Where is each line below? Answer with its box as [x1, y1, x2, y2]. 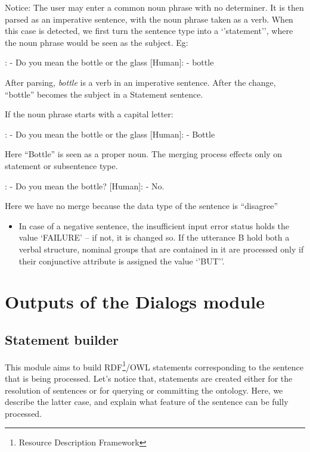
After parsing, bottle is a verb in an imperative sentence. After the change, [5, 76, 276, 88]
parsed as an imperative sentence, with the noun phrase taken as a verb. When [5, 13, 293, 25]
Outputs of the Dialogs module [5, 289, 265, 314]
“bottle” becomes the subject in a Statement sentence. [5, 88, 203, 100]
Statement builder [5, 330, 119, 348]
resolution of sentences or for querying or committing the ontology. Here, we [5, 384, 283, 396]
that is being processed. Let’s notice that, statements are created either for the [5, 372, 293, 384]
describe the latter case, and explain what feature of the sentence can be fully [5, 395, 289, 408]
